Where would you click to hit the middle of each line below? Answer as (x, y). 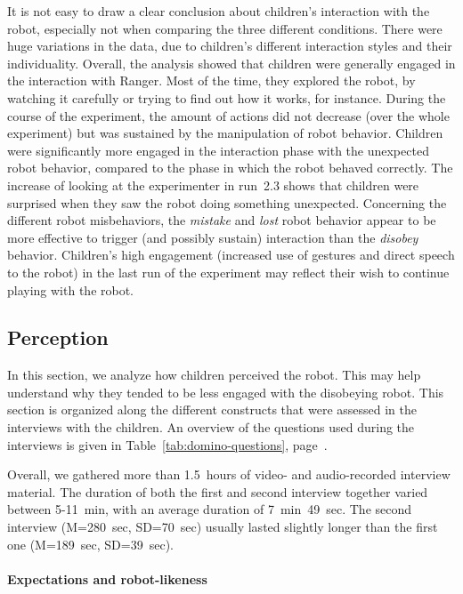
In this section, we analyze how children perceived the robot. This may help (214, 375)
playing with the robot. (71, 289)
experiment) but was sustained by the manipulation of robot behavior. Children (225, 133)
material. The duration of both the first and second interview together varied (218, 491)
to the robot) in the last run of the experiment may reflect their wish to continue (228, 272)
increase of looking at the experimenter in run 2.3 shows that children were (213, 185)
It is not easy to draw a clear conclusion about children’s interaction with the (219, 11)
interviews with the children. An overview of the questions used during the (211, 427)
